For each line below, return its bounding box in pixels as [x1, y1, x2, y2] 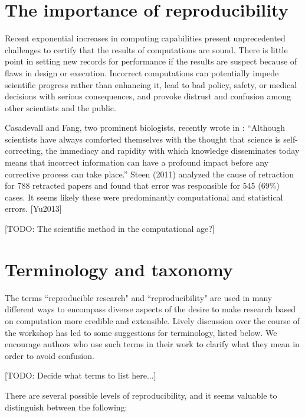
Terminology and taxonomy [5, 257, 233, 281]
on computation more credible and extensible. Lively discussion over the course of [5, 314, 300, 327]
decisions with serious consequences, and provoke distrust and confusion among [5, 90, 291, 102]
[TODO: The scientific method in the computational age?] [5, 222, 215, 235]
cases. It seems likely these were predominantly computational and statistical [5, 190, 283, 203]
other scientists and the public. [5, 101, 116, 114]
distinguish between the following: [5, 400, 127, 413]
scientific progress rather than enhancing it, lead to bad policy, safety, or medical [5, 78, 297, 90]
